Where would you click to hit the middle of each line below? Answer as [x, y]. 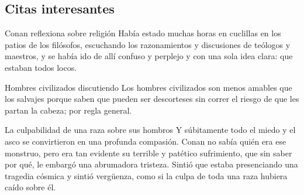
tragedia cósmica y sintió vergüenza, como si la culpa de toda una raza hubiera [146, 175]
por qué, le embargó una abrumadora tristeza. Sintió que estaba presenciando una [151, 164]
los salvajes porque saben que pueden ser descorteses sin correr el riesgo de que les [152, 99]
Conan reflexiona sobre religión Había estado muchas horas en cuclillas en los [143, 33]
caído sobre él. [30, 187]
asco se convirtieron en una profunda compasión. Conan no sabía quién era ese [146, 141]
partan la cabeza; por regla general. [68, 110]
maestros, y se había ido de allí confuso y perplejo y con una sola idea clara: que [149, 56]
